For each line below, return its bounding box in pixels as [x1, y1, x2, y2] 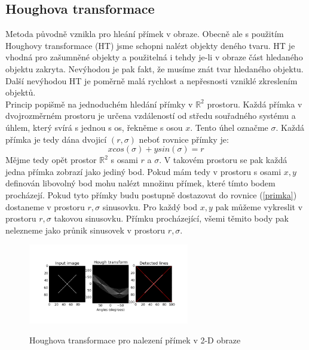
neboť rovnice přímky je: [139, 133, 229, 145]
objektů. [5, 86, 36, 99]
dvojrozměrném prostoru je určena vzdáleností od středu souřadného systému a [5, 109, 296, 122]
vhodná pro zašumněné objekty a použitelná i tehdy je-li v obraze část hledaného [5, 51, 303, 63]
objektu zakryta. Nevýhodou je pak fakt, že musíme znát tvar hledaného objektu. [5, 62, 304, 75]
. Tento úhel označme [190, 121, 268, 133]
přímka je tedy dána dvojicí [5, 133, 107, 145]
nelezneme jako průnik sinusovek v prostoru [5, 223, 166, 236]
